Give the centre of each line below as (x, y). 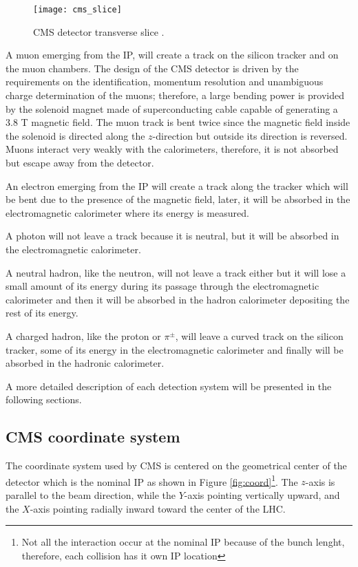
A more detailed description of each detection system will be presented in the (169, 386)
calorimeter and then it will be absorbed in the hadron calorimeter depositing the (178, 299)
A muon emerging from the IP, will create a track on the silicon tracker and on (172, 55)
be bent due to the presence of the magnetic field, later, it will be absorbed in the (178, 199)
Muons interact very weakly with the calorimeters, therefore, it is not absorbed (172, 149)
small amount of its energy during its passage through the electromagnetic (162, 286)
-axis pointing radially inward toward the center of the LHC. (158, 508)
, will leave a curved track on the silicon (259, 335)
